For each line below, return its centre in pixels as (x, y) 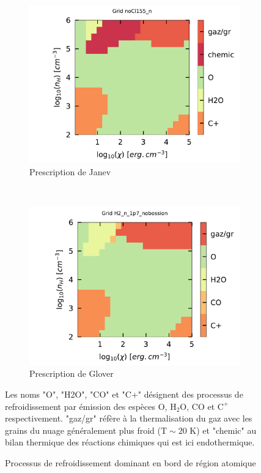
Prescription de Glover (72, 373)
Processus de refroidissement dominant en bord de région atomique (130, 462)
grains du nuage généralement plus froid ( (83, 430)
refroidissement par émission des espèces (80, 406)
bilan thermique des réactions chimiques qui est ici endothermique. (130, 442)
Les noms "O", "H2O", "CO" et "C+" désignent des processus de (124, 394)
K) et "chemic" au (223, 430)
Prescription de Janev (70, 171)
